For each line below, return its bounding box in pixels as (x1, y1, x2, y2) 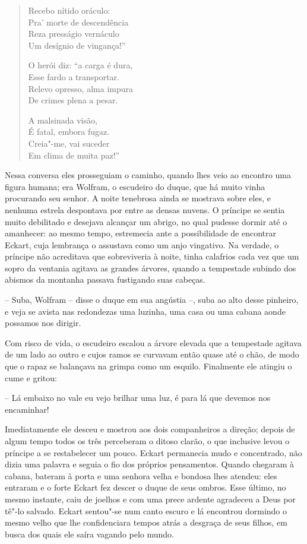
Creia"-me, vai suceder (28, 137, 110, 149)
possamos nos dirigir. (5, 317, 81, 329)
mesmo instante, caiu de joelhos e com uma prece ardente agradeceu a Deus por (5, 492, 296, 505)
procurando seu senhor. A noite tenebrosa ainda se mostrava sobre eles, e (5, 192, 271, 204)
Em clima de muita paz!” (28, 148, 120, 161)
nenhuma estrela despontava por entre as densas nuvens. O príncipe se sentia (5, 203, 285, 216)
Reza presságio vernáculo (28, 27, 119, 40)
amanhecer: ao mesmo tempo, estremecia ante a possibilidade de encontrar (5, 227, 276, 239)
